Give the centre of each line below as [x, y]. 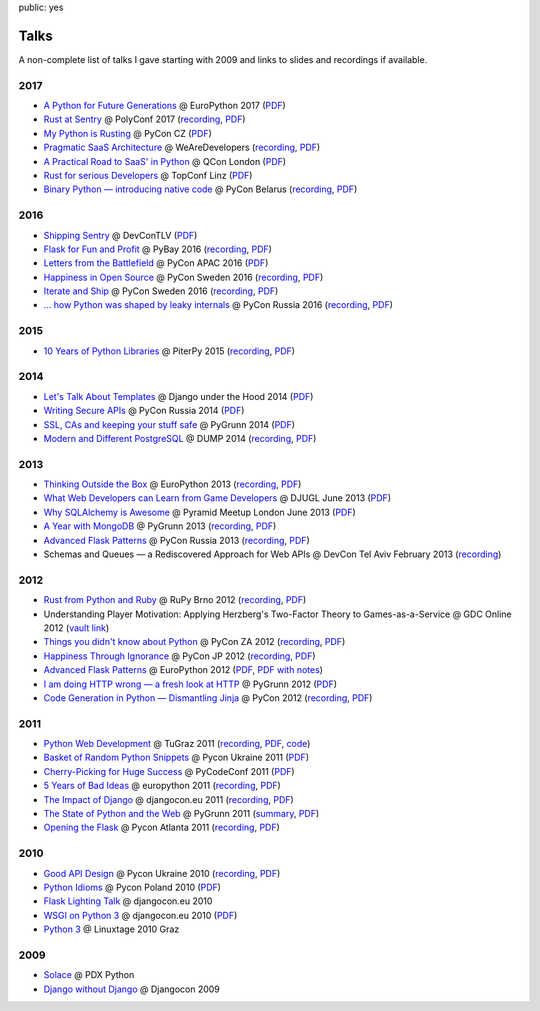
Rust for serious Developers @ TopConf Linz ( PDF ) [148, 175]
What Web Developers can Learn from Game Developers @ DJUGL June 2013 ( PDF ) [217, 498]
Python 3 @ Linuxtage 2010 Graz [111, 929]
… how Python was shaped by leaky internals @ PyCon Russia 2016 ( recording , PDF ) [218, 305]
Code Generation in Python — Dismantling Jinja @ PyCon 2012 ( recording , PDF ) [208, 697]
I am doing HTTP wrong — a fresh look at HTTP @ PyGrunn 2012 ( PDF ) [190, 684]
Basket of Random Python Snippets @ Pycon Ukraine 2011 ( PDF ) [176, 757]
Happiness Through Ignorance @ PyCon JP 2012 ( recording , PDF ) [179, 656]
